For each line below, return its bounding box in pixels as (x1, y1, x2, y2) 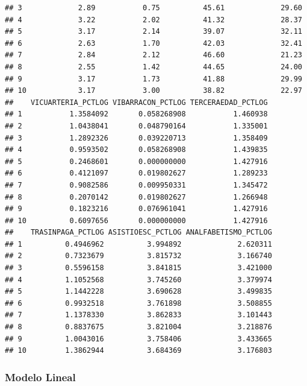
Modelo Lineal (5, 369, 76, 384)
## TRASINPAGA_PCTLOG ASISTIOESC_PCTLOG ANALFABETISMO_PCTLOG (5, 228, 272, 237)
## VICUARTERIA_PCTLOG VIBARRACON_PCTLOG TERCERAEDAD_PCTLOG (5, 98, 268, 107)
